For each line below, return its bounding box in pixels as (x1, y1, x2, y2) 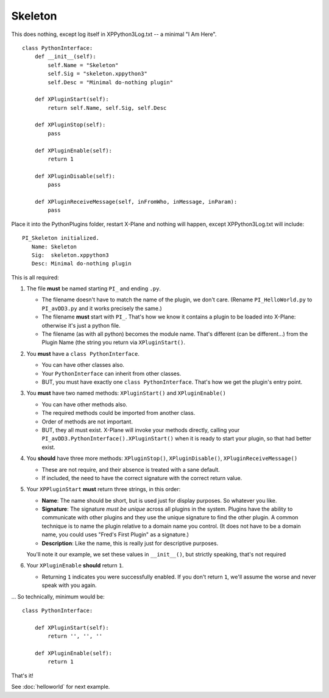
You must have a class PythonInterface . (26, 350, 140, 357)
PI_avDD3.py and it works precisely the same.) (41, 304, 163, 312)
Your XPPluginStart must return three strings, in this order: (26, 486, 181, 493)
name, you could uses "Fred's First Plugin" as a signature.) (41, 531, 189, 538)
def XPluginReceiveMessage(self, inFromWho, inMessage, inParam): (34, 198, 238, 205)
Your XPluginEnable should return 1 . (26, 562, 124, 569)
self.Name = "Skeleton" (48, 62, 119, 68)
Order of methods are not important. (41, 418, 133, 425)
